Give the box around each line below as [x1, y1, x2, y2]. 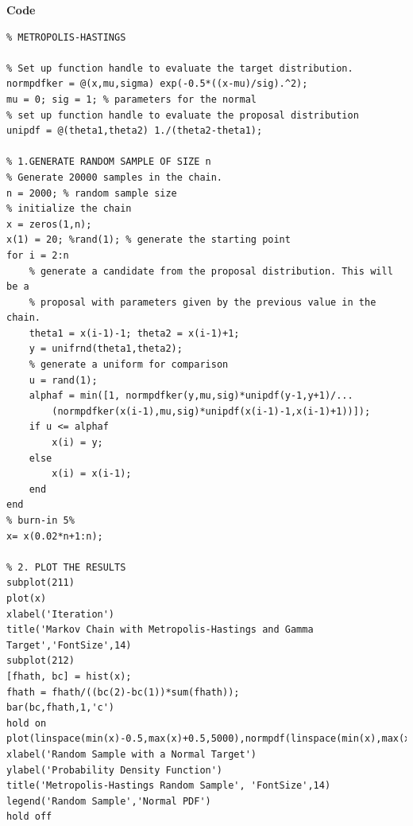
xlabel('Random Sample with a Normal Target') [6, 748, 257, 760]
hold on [6, 717, 47, 729]
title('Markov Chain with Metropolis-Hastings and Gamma [6, 624, 314, 636]
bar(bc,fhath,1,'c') [6, 702, 115, 714]
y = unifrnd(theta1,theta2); [29, 343, 183, 355]
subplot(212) [6, 655, 75, 667]
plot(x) [6, 592, 47, 604]
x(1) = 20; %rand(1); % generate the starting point [6, 234, 291, 246]
